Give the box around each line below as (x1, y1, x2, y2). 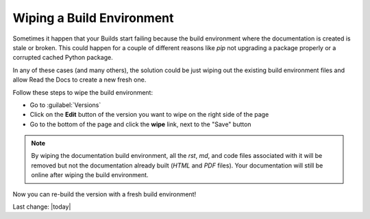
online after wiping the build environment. (31, 171, 149, 179)
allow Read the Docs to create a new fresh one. (12, 76, 147, 84)
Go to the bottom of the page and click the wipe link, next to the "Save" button (29, 120, 251, 128)
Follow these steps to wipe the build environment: (12, 88, 153, 96)
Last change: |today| (12, 203, 71, 211)
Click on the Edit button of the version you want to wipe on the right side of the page (29, 111, 269, 119)
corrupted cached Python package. (12, 54, 113, 62)
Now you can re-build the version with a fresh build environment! (12, 189, 197, 198)
